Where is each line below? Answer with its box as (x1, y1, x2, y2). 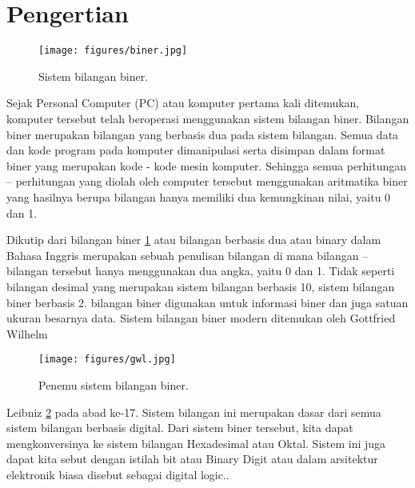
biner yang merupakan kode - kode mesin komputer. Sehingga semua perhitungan (6, 157, 407, 174)
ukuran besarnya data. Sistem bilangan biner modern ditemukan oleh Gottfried (6, 310, 396, 326)
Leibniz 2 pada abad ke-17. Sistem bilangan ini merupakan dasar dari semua (6, 403, 381, 420)
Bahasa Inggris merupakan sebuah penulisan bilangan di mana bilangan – (6, 246, 369, 263)
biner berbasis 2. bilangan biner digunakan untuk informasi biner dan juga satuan (6, 294, 409, 310)
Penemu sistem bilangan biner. (38, 376, 189, 393)
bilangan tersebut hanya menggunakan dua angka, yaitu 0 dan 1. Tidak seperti (6, 262, 395, 279)
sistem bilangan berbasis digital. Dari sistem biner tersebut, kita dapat (6, 419, 353, 436)
